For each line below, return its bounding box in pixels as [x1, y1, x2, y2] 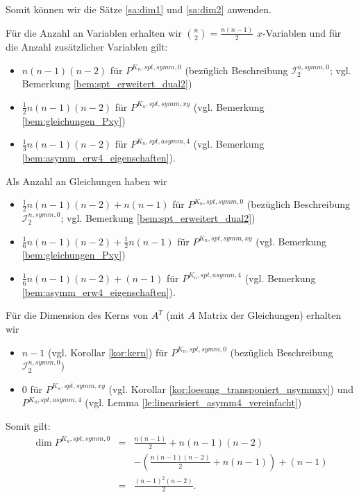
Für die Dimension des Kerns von [6, 308, 148, 322]
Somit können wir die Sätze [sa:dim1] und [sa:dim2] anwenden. [6, 2, 272, 16]
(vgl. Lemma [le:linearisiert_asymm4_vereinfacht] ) [85, 395, 302, 410]
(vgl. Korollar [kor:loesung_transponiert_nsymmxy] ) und [108, 381, 354, 396]
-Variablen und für [262, 25, 342, 40]
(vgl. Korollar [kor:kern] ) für [47, 345, 168, 359]
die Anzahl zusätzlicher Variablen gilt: [6, 39, 168, 53]
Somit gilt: [6, 418, 51, 433]
